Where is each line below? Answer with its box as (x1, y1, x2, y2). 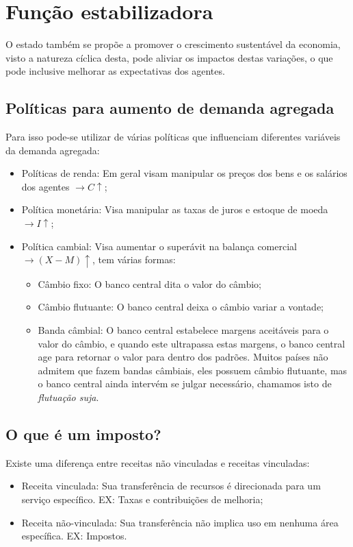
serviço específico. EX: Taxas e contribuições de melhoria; (21, 491, 263, 506)
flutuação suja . (38, 389, 99, 404)
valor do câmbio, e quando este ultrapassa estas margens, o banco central (38, 336, 345, 350)
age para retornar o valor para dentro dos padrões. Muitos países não (38, 350, 328, 364)
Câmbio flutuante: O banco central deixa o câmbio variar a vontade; (38, 300, 324, 314)
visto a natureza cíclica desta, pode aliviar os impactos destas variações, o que (5, 50, 333, 64)
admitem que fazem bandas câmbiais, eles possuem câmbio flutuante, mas (38, 363, 348, 377)
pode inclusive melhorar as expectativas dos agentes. (5, 64, 225, 78)
